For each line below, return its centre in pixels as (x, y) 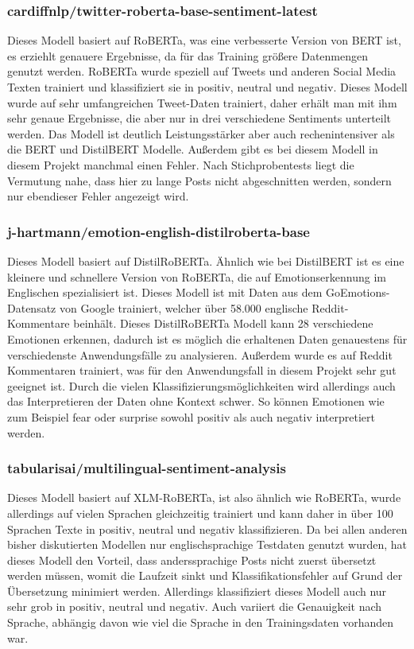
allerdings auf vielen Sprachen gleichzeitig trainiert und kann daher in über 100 (200, 513)
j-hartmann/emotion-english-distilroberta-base (159, 231)
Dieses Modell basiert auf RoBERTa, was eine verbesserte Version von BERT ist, (204, 40)
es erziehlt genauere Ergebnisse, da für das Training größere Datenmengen (188, 55)
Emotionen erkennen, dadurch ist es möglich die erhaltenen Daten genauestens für (207, 338)
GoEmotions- (358, 292)
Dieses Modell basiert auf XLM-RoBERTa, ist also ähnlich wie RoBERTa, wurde (204, 497)
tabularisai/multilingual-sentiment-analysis (147, 468)
